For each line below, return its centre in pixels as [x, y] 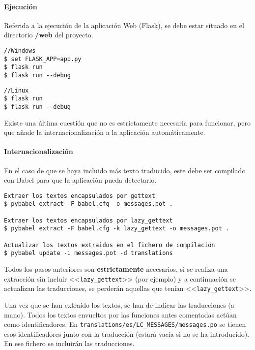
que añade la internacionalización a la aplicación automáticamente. [105, 132]
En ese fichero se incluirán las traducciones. [69, 343]
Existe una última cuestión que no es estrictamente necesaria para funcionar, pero [127, 122]
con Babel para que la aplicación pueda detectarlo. [80, 180]
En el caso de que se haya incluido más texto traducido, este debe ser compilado [125, 170]
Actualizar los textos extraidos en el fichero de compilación [110, 245]
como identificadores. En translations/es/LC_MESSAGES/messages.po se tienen [125, 324]
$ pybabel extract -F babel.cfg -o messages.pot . [88, 204]
